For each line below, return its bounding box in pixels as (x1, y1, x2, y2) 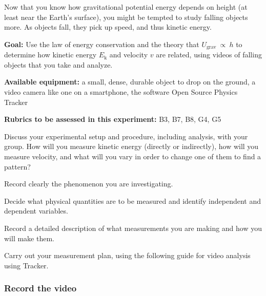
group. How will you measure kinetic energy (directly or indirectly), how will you (4, 141, 259, 152)
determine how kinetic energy (4, 49, 97, 60)
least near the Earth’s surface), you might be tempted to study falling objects (4, 11, 248, 22)
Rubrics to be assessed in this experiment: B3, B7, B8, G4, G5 (4, 114, 221, 124)
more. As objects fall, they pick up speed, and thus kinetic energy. (4, 22, 212, 32)
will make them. (4, 232, 54, 243)
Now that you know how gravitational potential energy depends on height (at (4, 2, 248, 12)
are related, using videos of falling (156, 49, 262, 60)
